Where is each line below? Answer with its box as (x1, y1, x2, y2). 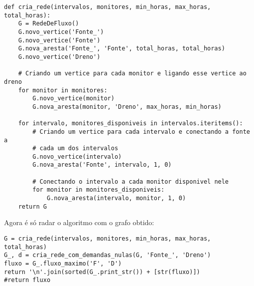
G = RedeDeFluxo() (18, 20, 79, 27)
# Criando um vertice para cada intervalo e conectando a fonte (32, 128, 250, 135)
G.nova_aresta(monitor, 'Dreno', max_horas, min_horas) (32, 103, 222, 110)
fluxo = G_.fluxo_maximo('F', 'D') (4, 260, 122, 267)
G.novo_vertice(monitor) (32, 95, 115, 102)
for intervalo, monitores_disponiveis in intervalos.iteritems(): (18, 120, 243, 127)
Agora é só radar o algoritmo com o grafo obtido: (4, 217, 154, 228)
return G (18, 203, 47, 210)
